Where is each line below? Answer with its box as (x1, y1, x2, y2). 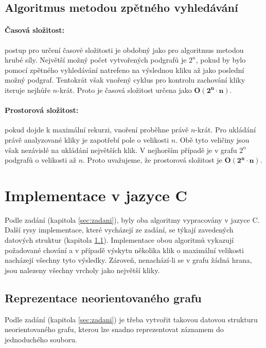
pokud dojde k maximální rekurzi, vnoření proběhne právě (5, 124, 189, 135)
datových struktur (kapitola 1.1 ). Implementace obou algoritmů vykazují (5, 235, 234, 245)
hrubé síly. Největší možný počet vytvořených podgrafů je (5, 54, 187, 65)
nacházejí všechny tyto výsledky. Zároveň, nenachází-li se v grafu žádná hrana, (5, 255, 252, 265)
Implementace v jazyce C (5, 184, 187, 205)
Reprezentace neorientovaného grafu (5, 289, 202, 305)
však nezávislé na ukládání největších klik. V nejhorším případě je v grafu (5, 144, 237, 155)
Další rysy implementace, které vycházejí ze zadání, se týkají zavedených (5, 224, 234, 235)
